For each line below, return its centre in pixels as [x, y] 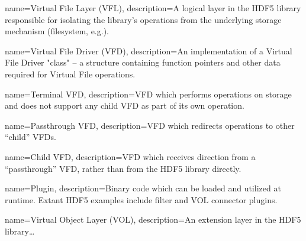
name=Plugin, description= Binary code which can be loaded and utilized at [143, 188]
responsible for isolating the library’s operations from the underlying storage [143, 19]
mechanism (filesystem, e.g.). [57, 31]
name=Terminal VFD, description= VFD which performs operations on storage [148, 94]
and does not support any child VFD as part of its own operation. [125, 105]
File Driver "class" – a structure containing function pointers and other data [143, 62]
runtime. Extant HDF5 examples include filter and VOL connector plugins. [141, 199]
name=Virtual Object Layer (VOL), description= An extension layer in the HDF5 [153, 219]
